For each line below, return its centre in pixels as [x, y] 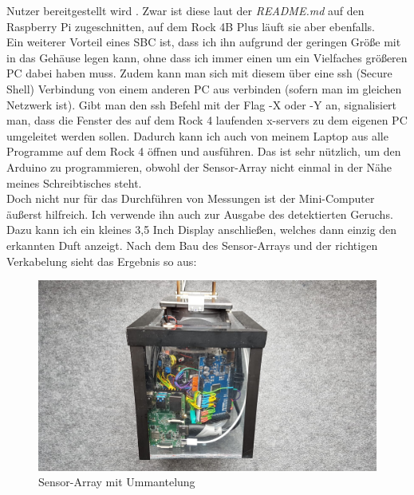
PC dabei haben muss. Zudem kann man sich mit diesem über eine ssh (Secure [199, 73]
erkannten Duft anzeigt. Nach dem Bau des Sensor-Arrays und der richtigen [192, 245]
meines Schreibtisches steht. [74, 182]
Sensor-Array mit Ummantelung [117, 482]
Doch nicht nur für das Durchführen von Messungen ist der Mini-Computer [191, 198]
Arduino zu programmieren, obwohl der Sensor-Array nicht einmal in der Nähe [199, 166]
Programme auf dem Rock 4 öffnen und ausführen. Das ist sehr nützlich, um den [204, 151]
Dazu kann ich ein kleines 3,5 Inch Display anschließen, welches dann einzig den [202, 230]
